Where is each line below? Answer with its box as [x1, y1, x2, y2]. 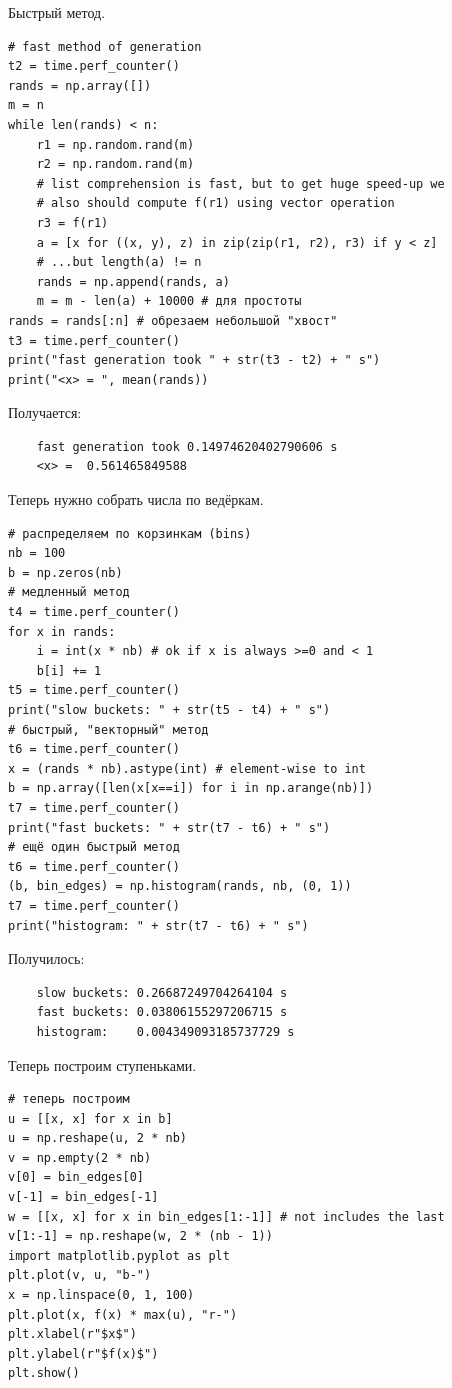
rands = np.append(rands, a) [36, 274, 230, 289]
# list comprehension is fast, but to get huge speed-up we [36, 176, 445, 191]
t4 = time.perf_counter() [8, 605, 180, 620]
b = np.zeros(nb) [8, 565, 123, 580]
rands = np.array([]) [8, 78, 152, 93]
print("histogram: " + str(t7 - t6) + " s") [8, 918, 309, 933]
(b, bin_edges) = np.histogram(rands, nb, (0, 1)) [8, 879, 352, 894]
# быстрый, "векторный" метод [8, 722, 209, 737]
